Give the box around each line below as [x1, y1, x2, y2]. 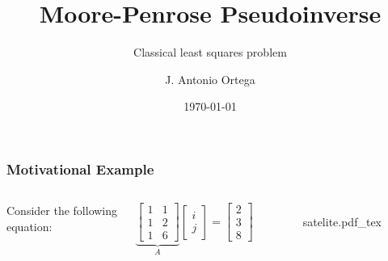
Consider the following [6, 202, 118, 219]
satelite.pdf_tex [302, 213, 382, 230]
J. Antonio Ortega [165, 70, 255, 87]
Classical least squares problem [133, 44, 287, 61]
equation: [6, 217, 53, 234]
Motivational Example [6, 158, 154, 179]
